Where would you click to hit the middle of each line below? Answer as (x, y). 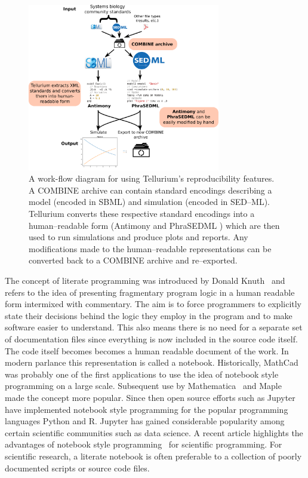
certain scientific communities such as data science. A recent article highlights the (154, 432)
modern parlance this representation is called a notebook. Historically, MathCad (152, 362)
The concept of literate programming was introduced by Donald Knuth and (145, 281)
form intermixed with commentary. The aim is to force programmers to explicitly (153, 304)
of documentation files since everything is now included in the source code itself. (151, 339)
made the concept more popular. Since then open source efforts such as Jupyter (150, 397)
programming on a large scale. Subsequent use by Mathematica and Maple (143, 386)
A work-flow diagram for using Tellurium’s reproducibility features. (152, 178)
